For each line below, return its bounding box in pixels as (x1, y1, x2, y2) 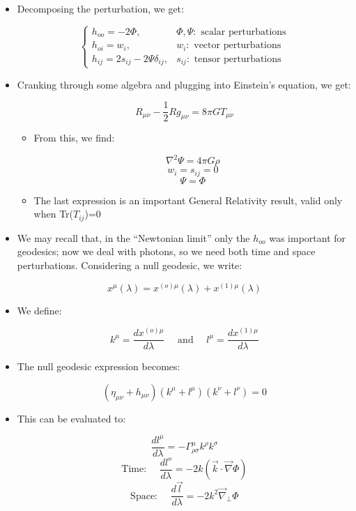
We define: (17, 303, 62, 317)
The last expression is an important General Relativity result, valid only (33, 192, 343, 207)
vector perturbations (194, 40, 281, 51)
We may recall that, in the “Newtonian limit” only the (17, 230, 250, 245)
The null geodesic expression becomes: (17, 359, 180, 374)
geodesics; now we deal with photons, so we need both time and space (17, 244, 316, 259)
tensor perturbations (194, 54, 281, 64)
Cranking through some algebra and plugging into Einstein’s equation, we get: (17, 77, 351, 91)
